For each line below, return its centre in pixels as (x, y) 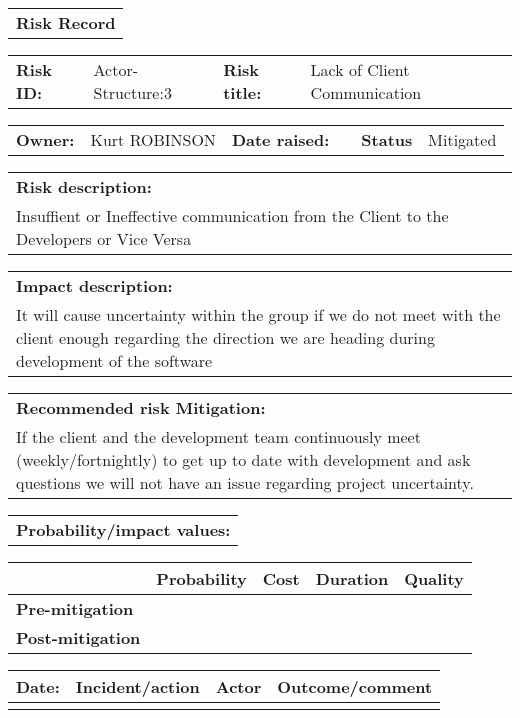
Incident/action (137, 686)
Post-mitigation (78, 637)
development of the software (114, 360)
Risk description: (84, 186)
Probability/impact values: (123, 529)
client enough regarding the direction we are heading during (225, 337)
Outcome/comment (355, 686)
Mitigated (462, 139)
